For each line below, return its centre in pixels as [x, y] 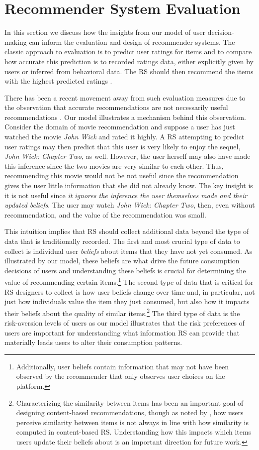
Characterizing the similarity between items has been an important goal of [130, 402]
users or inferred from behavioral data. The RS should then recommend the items [129, 71]
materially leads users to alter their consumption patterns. [93, 342]
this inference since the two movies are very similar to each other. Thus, [114, 166]
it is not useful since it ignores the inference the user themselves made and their [126, 195]
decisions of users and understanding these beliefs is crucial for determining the [125, 270]
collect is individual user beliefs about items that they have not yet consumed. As [129, 251]
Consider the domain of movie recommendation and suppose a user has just [120, 127]
